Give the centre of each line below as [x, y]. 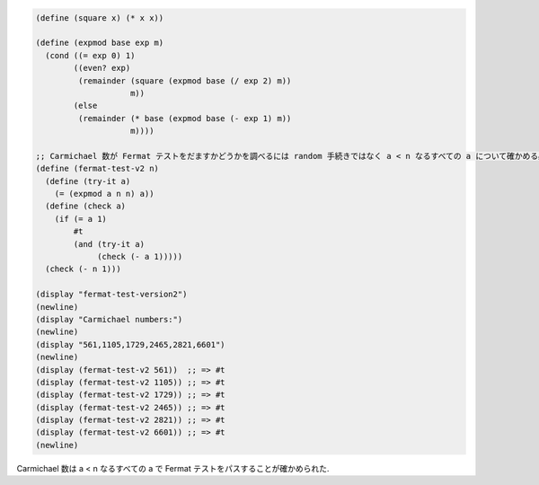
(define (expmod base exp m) [100, 43]
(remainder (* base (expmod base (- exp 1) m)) [185, 118]
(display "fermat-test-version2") [111, 295]
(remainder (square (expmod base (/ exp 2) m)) [185, 80]
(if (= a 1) [81, 219]
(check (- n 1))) [83, 269]
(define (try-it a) [88, 181]
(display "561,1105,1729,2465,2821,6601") [130, 344]
